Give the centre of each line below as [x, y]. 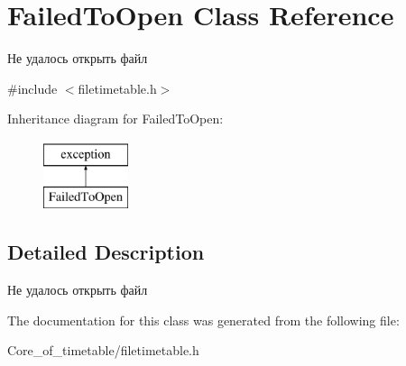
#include [32, 88]
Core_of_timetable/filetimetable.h [103, 350]
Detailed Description [106, 252]
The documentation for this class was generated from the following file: [203, 320]
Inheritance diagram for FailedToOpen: [115, 119]
